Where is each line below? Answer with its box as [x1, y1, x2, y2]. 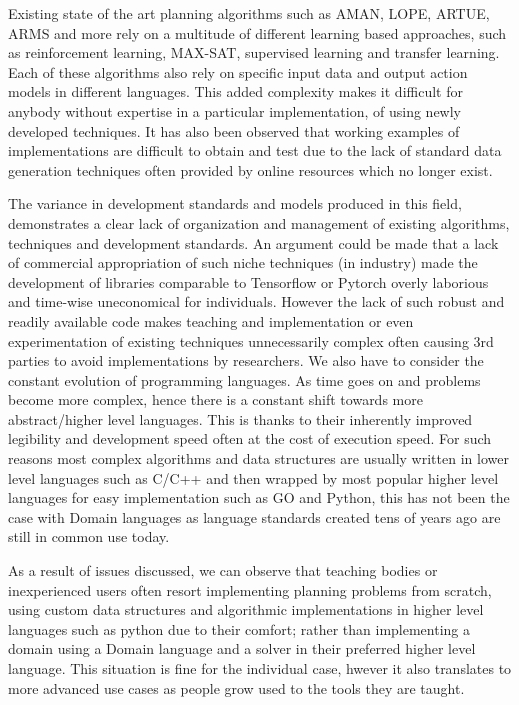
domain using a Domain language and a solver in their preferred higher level [8, 638, 476, 659]
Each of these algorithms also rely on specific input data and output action [8, 61, 468, 82]
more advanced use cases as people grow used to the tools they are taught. [8, 677, 465, 698]
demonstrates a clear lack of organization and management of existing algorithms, [8, 212, 510, 233]
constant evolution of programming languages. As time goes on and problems [8, 369, 481, 390]
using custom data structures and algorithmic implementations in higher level [8, 599, 484, 620]
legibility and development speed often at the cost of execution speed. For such [8, 428, 492, 449]
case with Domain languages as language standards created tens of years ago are [8, 506, 501, 527]
